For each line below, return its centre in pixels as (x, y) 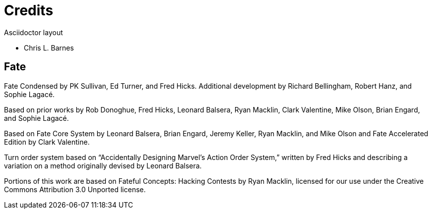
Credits (29, 10)
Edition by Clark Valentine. (47, 142)
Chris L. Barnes (49, 48)
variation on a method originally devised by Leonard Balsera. (103, 165)
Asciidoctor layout (33, 32)
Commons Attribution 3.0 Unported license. (75, 189)
